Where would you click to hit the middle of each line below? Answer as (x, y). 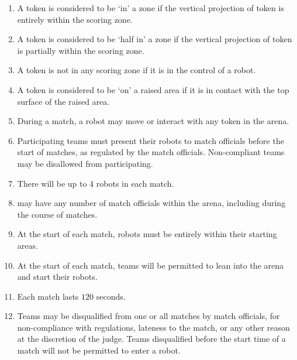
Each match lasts (48, 296)
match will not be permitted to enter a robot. (99, 350)
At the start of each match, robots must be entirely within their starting (147, 234)
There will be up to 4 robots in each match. (96, 183)
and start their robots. (57, 277)
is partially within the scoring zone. (81, 50)
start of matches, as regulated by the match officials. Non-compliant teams (151, 152)
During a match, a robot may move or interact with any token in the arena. (153, 121)
